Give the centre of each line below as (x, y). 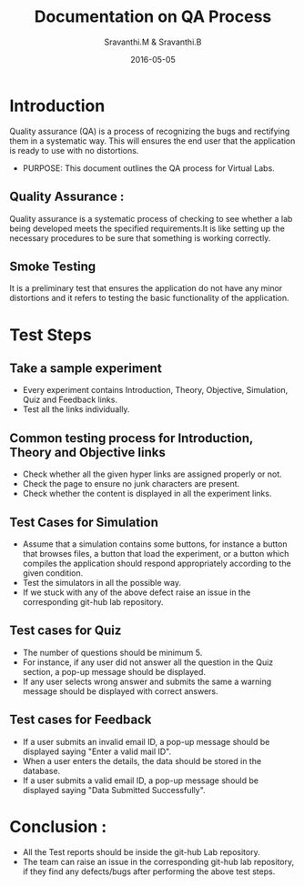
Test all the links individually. (76, 409)
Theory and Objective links (87, 452)
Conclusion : (58, 826)
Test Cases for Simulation (84, 522)
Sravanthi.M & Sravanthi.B (153, 42)
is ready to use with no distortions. (74, 150)
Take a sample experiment (86, 368)
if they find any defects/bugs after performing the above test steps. (149, 871)
